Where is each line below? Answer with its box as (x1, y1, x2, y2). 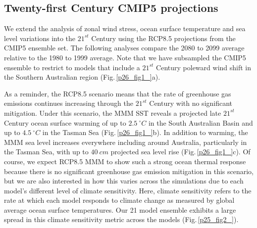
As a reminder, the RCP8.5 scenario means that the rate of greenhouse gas (4, 88, 231, 98)
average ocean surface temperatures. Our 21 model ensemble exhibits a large (4, 204, 236, 215)
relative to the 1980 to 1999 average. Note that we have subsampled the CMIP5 (4, 52, 246, 62)
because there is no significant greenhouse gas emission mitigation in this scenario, (4, 166, 254, 176)
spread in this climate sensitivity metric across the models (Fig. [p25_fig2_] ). (4, 214, 239, 225)
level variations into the (4, 33, 76, 43)
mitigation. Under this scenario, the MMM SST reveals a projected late (4, 107, 221, 118)
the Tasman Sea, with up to (4, 146, 89, 157)
